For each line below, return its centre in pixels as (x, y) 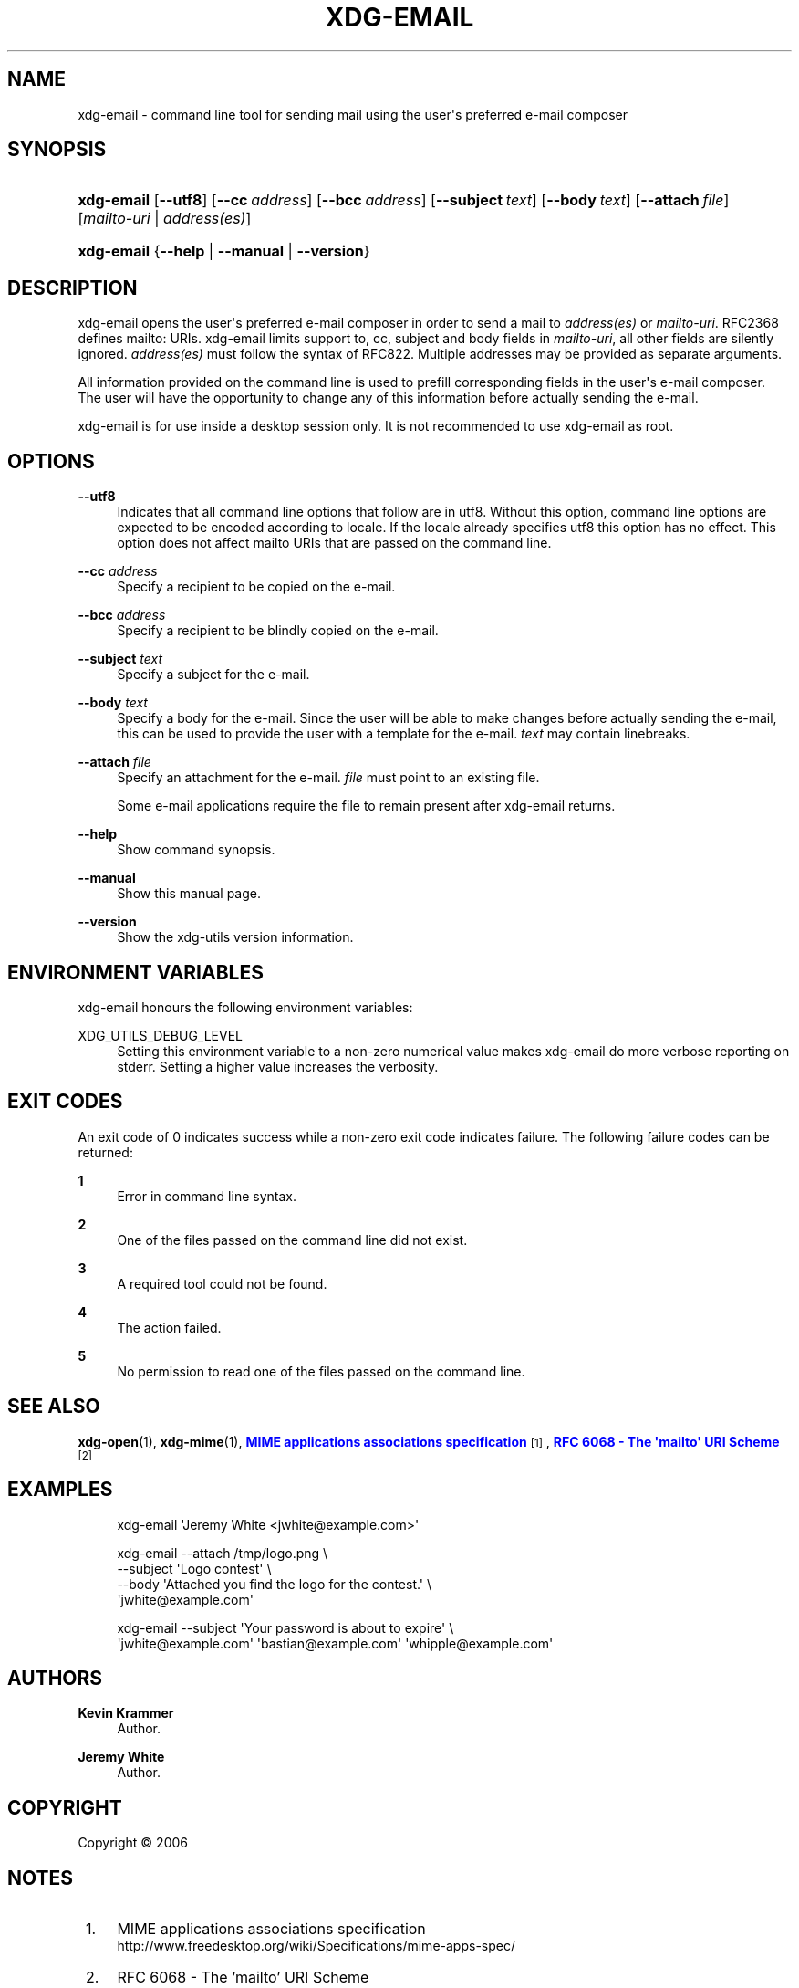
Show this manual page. (189, 894)
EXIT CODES (65, 1102)
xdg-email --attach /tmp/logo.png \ (223, 1553)
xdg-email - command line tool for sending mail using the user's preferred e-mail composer (353, 114)
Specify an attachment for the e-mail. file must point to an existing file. (328, 778)
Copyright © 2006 (133, 1843)
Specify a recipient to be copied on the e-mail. (256, 587)
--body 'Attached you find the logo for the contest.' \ (275, 1584)
